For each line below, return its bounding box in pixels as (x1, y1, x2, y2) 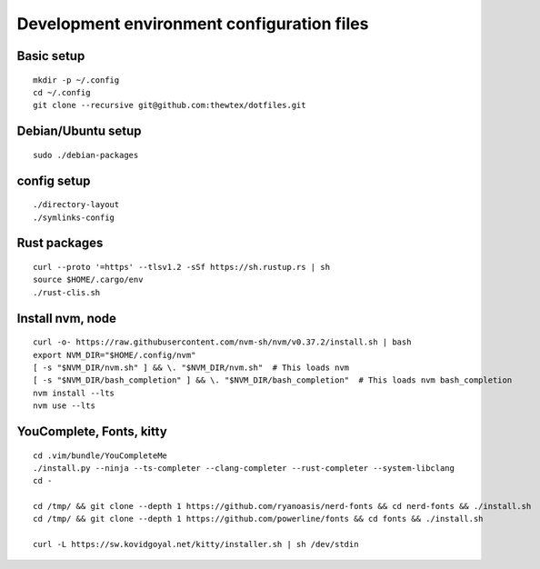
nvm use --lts (33, 401, 95, 411)
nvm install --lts (33, 387, 115, 398)
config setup (16, 173, 91, 188)
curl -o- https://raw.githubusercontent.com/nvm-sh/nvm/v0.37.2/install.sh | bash (33, 337, 412, 347)
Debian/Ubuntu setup (16, 124, 142, 139)
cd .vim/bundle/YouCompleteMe (33, 450, 168, 461)
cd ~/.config (33, 87, 91, 97)
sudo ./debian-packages (33, 150, 139, 160)
